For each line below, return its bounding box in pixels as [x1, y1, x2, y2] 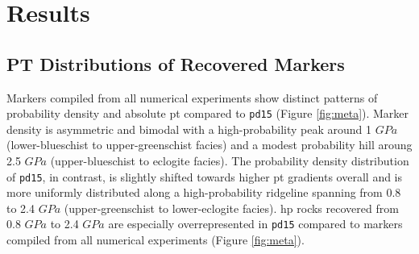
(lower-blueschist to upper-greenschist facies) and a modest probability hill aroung [6, 136, 413, 153]
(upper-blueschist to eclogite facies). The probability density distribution [50, 152, 409, 169]
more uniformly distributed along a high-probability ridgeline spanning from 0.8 [6, 184, 401, 201]
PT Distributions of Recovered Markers [6, 51, 345, 76]
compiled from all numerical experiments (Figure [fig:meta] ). [6, 231, 305, 248]
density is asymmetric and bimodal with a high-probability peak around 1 [6, 120, 372, 137]
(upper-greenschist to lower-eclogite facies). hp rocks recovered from [64, 199, 399, 216]
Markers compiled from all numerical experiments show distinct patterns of [6, 89, 378, 106]
